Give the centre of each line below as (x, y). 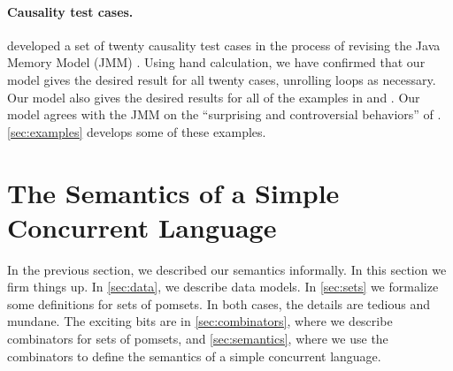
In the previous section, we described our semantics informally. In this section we (227, 269)
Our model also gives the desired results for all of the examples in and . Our (214, 97)
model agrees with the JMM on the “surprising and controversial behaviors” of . (224, 114)
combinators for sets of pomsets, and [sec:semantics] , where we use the (198, 339)
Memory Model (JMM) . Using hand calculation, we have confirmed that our (216, 62)
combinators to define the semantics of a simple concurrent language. (194, 356)
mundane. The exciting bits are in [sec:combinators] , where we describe (200, 321)
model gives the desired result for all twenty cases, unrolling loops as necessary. (222, 79)
